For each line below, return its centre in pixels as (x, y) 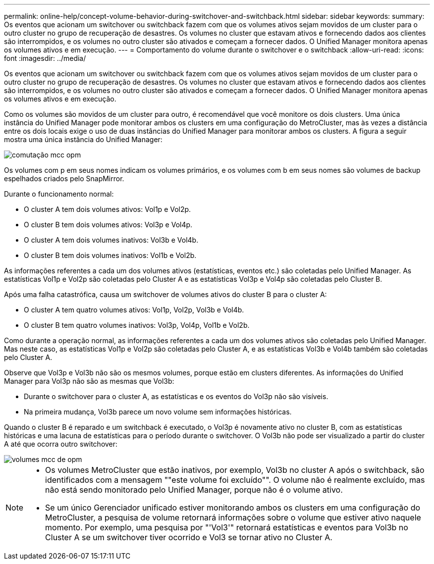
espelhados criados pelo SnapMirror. (64, 179)
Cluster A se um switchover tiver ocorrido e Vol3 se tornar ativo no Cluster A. (189, 537)
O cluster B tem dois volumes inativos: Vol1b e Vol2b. (110, 255)
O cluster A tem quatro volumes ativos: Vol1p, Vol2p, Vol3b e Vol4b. (134, 310)
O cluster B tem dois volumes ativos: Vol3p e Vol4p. (108, 225)
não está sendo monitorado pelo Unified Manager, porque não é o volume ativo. (194, 490)
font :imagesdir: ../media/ (45, 58)
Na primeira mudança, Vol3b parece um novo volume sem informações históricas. (158, 412)
